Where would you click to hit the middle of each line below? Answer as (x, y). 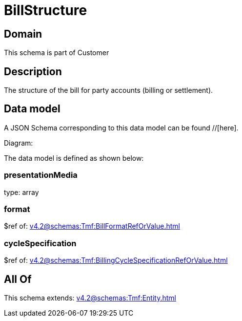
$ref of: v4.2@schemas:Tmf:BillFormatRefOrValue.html (92, 226)
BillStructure (46, 10)
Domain (23, 34)
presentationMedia (41, 175)
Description (33, 71)
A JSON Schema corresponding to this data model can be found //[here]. (121, 128)
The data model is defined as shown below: (74, 158)
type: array (21, 192)
